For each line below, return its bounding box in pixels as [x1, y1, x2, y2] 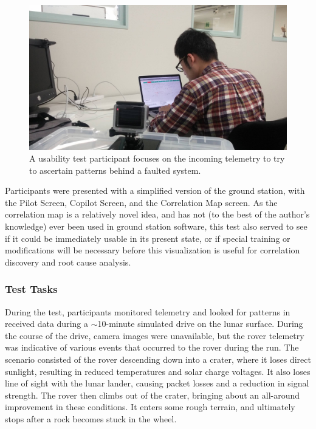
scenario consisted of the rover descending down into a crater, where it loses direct [5, 353, 311, 366]
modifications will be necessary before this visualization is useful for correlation [5, 244, 300, 256]
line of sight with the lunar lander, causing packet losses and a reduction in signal [5, 377, 309, 390]
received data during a [5, 317, 88, 330]
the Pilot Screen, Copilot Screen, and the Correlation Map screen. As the [5, 196, 278, 208]
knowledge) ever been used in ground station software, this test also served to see [5, 220, 307, 233]
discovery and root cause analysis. [5, 255, 131, 268]
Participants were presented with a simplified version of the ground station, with [5, 184, 305, 197]
